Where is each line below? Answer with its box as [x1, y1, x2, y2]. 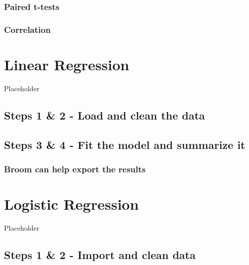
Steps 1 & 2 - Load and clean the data [4, 107, 205, 123]
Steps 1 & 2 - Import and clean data [4, 247, 196, 262]
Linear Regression [4, 54, 130, 74]
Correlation [4, 23, 51, 35]
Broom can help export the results [4, 162, 146, 175]
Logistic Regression [4, 194, 139, 214]
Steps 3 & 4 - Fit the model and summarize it [4, 136, 246, 152]
